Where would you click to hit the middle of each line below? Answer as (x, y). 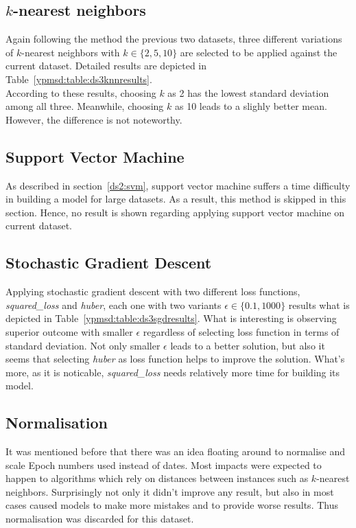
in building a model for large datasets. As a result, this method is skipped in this (176, 199)
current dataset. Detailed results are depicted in (106, 66)
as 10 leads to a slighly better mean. (251, 106)
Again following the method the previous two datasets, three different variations (174, 39)
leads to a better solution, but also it (248, 345)
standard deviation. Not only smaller (83, 345)
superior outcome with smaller (69, 331)
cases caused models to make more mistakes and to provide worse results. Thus (172, 505)
